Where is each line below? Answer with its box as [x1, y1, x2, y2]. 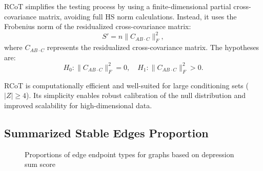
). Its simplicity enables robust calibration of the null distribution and [26, 90, 246, 101]
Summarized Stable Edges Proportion [4, 125, 209, 140]
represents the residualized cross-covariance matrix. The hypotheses [47, 42, 259, 53]
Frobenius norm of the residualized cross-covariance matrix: [4, 21, 191, 32]
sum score [25, 159, 56, 169]
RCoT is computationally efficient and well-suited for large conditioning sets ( [4, 80, 249, 90]
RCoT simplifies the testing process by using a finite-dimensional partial [4, 1, 231, 11]
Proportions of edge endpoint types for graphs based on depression [25, 149, 234, 159]
